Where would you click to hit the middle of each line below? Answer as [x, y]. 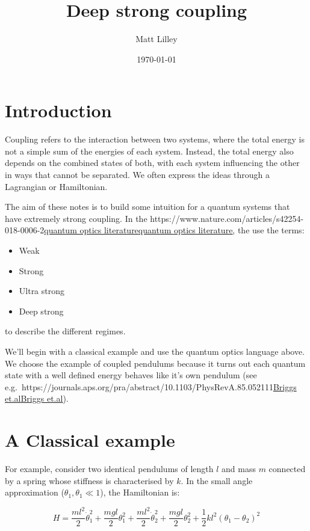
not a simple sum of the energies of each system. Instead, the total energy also [149, 151]
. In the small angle [217, 480]
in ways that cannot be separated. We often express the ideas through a [137, 175]
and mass [239, 469]
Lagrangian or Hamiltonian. [56, 186]
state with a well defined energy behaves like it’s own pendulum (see [131, 375]
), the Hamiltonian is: [140, 492]
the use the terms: [271, 230]
